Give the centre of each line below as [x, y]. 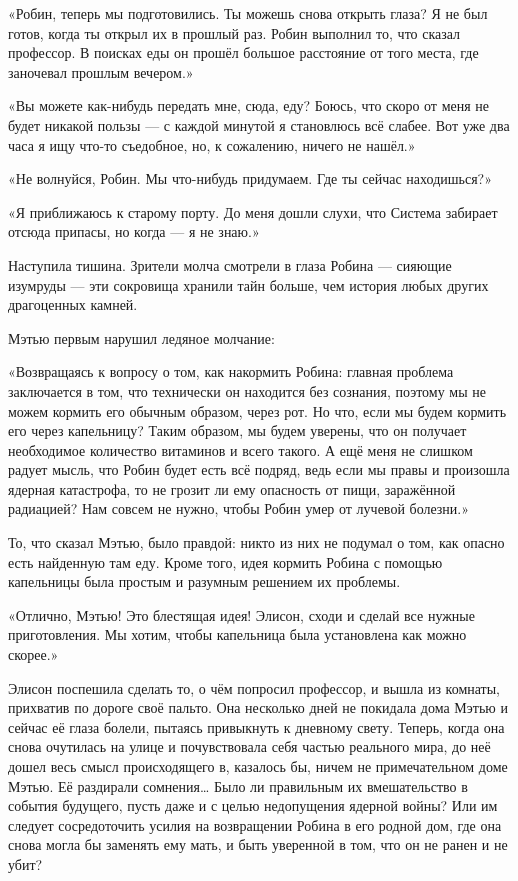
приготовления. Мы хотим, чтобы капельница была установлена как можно [237, 634]
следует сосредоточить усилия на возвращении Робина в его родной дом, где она [255, 824]
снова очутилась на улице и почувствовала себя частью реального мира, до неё [249, 746]
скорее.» [33, 654]
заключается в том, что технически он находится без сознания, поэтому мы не [247, 390]
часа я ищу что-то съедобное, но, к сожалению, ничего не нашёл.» [212, 144]
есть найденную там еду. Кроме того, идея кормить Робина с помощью [225, 561]
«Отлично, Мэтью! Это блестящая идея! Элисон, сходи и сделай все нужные [241, 614]
